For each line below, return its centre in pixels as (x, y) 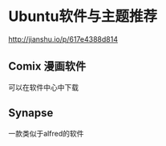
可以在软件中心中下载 (43, 87)
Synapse (31, 113)
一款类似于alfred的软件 (46, 133)
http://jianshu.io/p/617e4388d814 (63, 39)
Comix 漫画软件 (47, 66)
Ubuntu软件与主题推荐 (83, 16)
